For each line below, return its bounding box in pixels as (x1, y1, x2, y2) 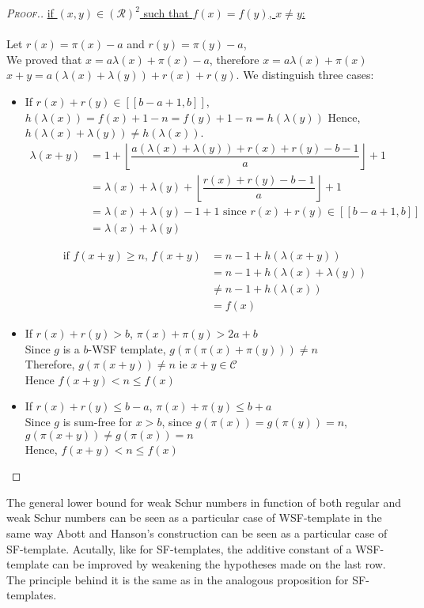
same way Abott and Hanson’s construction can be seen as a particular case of (6, 524, 388, 541)
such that (143, 5, 189, 21)
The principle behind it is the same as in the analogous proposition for (6, 571, 349, 587)
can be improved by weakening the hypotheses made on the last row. (52, 556, 386, 572)
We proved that (6, 51, 82, 67)
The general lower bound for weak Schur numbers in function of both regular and (6, 493, 401, 510)
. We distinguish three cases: (236, 66, 374, 83)
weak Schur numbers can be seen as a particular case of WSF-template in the (6, 509, 382, 526)
